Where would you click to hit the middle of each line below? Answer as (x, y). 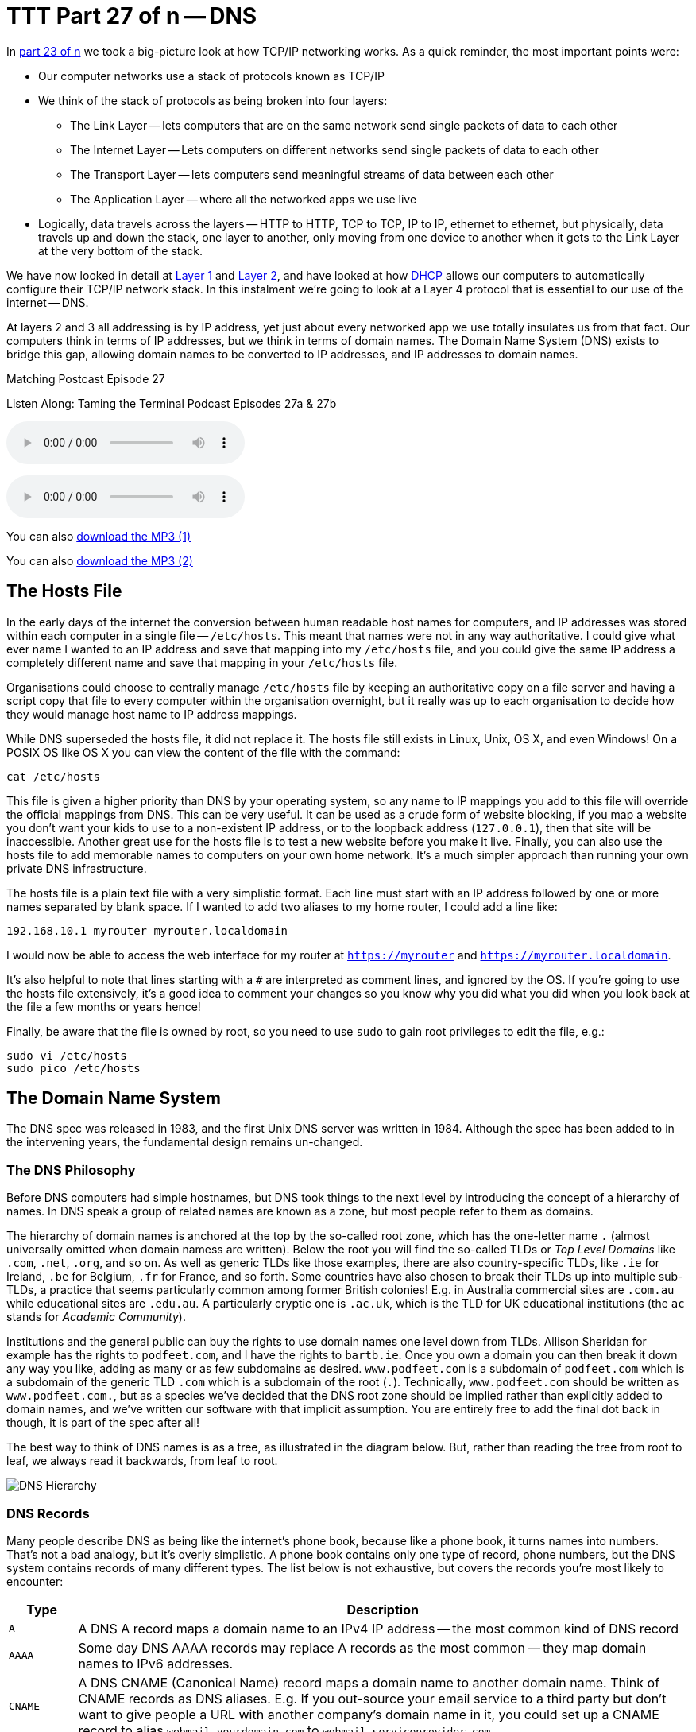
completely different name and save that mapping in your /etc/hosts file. (202, 662)
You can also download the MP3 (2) (100, 560)
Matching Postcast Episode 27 (86, 378)
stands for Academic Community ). (96, 1317)
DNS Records (48, 1513)
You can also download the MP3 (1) (99, 536)
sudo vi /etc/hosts (67, 1055)
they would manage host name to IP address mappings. (152, 714)
